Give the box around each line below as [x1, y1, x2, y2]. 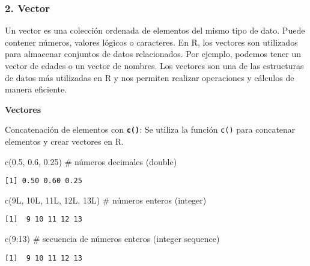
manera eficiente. [5, 83, 67, 95]
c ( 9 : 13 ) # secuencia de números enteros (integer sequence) [5, 232, 220, 245]
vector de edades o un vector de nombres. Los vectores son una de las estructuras [5, 59, 304, 71]
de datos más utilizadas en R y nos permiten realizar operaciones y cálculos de [5, 71, 294, 83]
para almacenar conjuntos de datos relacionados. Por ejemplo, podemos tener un [5, 47, 302, 60]
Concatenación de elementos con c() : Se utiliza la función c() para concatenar [5, 123, 296, 136]
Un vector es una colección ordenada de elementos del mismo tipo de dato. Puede [5, 24, 305, 37]
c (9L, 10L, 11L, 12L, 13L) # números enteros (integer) [5, 193, 207, 206]
